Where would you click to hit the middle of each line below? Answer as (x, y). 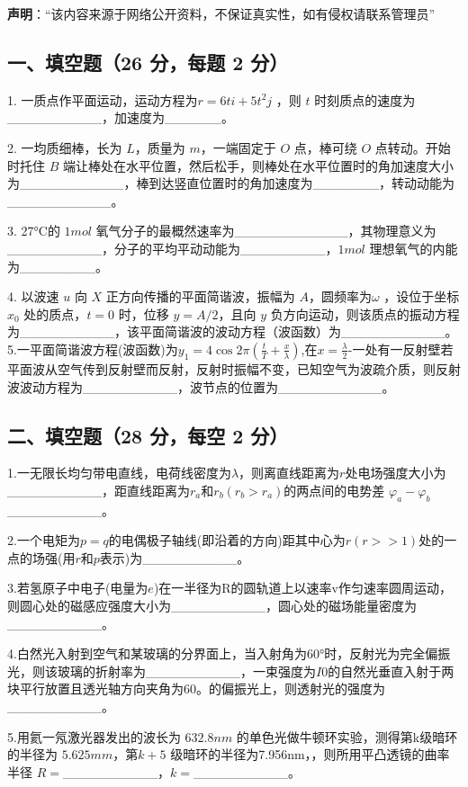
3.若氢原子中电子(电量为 (78, 588)
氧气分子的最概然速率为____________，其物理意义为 (266, 231)
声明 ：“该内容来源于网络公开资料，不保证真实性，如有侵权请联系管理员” (221, 13)
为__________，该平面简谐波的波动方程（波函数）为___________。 (233, 331)
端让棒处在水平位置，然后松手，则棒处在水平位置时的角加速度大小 (258, 165)
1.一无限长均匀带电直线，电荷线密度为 (119, 473)
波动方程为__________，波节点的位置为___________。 (207, 386)
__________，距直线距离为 (99, 490)
